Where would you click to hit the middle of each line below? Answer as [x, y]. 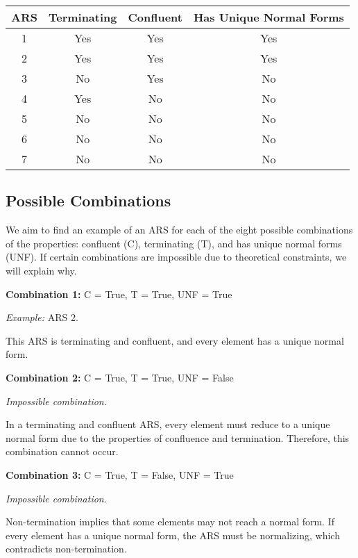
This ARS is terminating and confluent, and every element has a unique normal [175, 340]
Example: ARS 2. [42, 317]
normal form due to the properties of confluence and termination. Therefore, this [178, 437]
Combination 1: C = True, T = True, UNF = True [119, 294]
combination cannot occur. [62, 451]
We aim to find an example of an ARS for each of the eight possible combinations [179, 230]
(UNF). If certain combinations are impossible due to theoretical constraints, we [176, 257]
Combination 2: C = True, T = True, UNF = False [120, 377]
